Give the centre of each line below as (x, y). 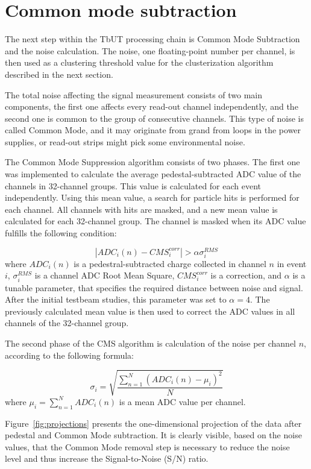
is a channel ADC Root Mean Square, (105, 275)
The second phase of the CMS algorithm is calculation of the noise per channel (150, 343)
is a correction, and (246, 275)
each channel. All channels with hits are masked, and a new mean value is (141, 209)
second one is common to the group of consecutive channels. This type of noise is (154, 118)
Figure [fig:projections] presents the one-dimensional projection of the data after (153, 423)
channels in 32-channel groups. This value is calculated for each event (133, 185)
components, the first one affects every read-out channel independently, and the (152, 106)
